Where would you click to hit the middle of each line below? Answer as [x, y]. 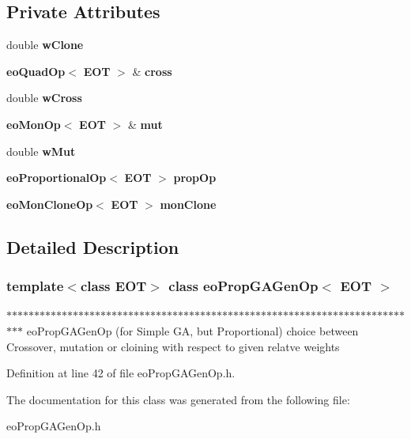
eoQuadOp [36, 71]
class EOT [113, 286]
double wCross [44, 98]
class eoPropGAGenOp [243, 286]
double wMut [41, 151]
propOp [195, 178]
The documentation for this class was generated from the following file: [178, 399]
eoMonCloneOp [50, 204]
